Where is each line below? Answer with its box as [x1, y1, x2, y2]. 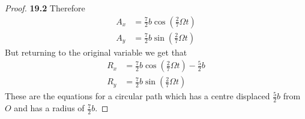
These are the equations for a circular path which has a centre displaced [5, 90, 270, 102]
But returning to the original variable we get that [5, 45, 187, 58]
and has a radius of [14, 102, 85, 114]
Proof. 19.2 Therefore [5, 2, 85, 14]
